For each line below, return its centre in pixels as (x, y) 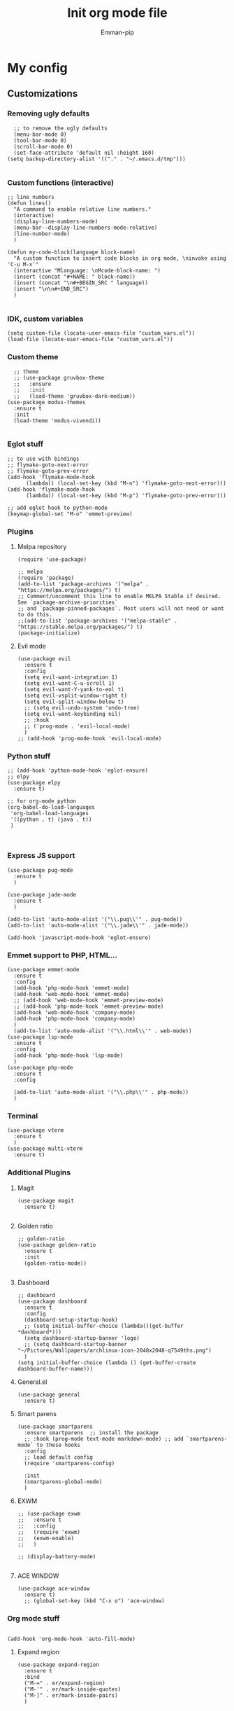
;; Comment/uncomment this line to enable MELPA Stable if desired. (119, 597)
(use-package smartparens (55, 1427)
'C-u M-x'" (23, 264)
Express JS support (41, 856)
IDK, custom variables (45, 319)
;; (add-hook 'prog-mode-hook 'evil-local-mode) (89, 739)
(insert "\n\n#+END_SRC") (51, 289)
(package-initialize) (49, 633)
